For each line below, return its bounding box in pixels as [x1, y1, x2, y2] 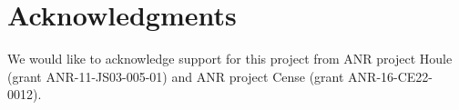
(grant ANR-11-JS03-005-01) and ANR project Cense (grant [7, 66, 344, 85]
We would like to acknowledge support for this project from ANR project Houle [7, 49, 453, 68]
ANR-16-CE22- [348, 66, 433, 85]
